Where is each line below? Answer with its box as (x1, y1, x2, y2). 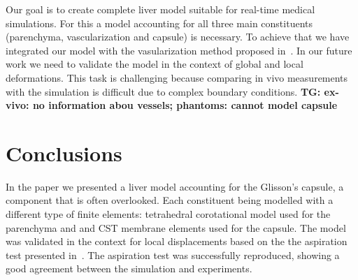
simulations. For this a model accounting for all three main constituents (6, 15, 313, 30)
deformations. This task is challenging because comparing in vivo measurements (6, 70, 348, 84)
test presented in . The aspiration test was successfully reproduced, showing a (6, 247, 340, 262)
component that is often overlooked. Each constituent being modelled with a (6, 193, 334, 207)
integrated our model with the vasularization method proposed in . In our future (6, 43, 352, 57)
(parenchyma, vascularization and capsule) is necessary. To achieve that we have (6, 29, 350, 44)
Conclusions (6, 138, 122, 167)
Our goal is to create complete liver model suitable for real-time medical (6, 2, 315, 16)
